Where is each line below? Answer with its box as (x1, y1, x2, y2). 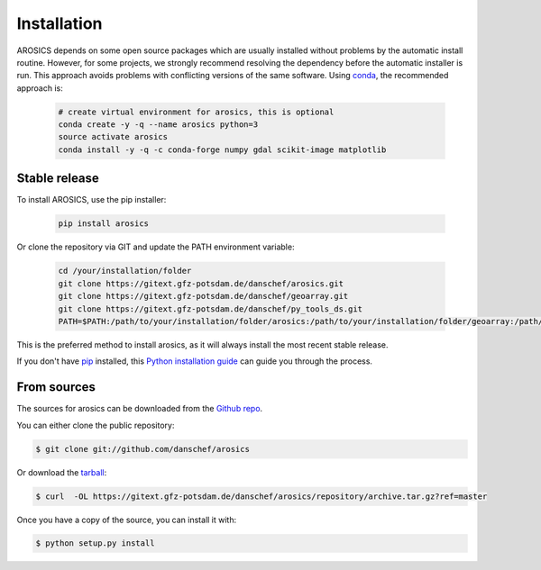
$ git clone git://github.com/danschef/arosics (35, 444, 250, 454)
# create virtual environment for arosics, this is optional (58, 106, 335, 117)
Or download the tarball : (16, 466, 107, 477)
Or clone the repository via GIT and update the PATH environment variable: (16, 241, 295, 252)
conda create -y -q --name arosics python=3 (58, 120, 259, 130)
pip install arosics (58, 219, 149, 229)
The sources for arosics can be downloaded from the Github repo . (16, 403, 263, 414)
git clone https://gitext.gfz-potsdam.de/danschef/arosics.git (58, 278, 344, 288)
